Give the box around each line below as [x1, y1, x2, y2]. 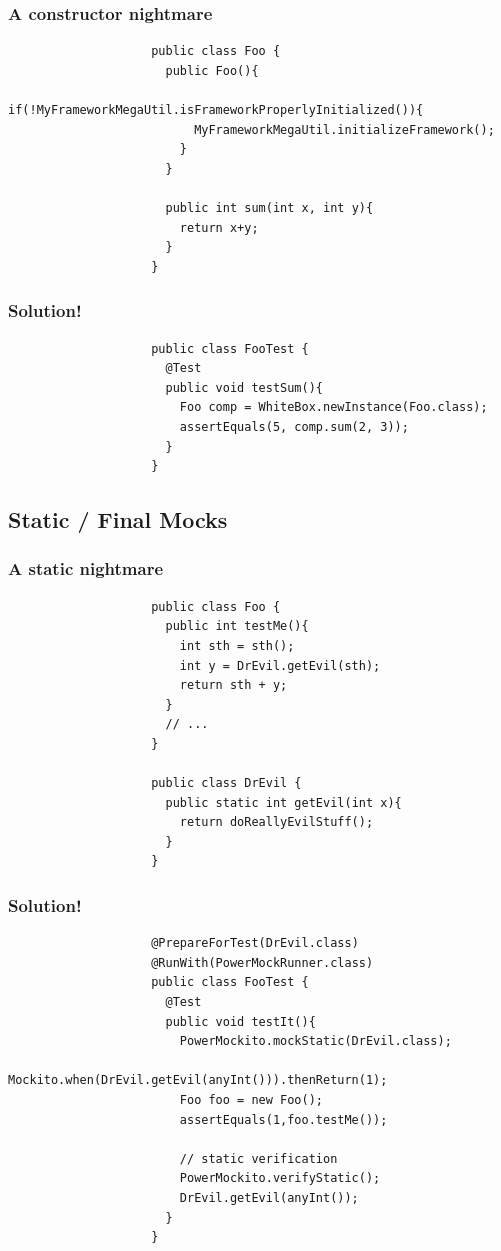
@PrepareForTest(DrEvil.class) [151, 936, 359, 951]
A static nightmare [8, 556, 164, 581]
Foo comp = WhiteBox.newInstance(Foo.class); [179, 400, 488, 415]
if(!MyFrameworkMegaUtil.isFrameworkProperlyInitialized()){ [8, 103, 424, 117]
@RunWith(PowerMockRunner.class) [151, 955, 374, 970]
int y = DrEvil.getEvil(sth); [179, 658, 381, 673]
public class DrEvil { [151, 776, 302, 791]
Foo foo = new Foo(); [179, 1093, 323, 1107]
